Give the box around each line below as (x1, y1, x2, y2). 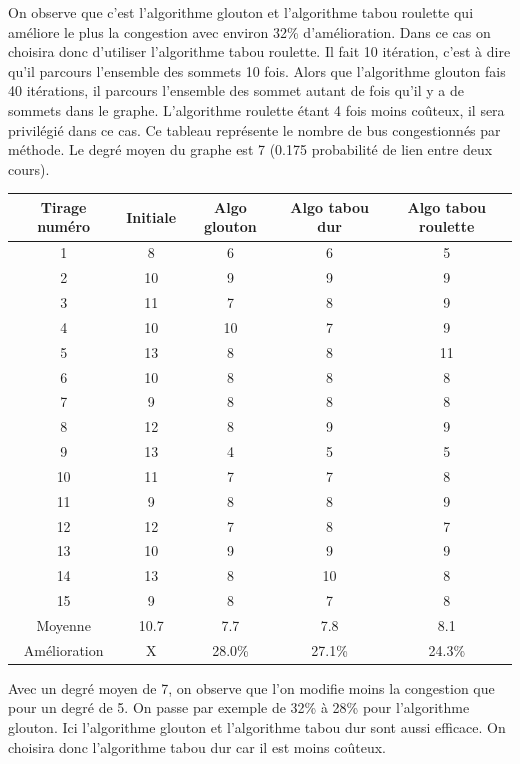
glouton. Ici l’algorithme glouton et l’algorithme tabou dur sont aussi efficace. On (8, 717, 506, 738)
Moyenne (36, 614, 91, 635)
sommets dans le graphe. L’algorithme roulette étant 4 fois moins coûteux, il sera (8, 99, 505, 120)
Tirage (40, 196, 87, 217)
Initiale (126, 206, 177, 227)
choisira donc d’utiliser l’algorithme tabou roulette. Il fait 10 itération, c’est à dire (8, 41, 511, 62)
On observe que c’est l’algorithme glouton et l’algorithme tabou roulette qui (8, 2, 474, 22)
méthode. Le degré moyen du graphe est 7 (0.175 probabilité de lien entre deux (8, 139, 493, 160)
